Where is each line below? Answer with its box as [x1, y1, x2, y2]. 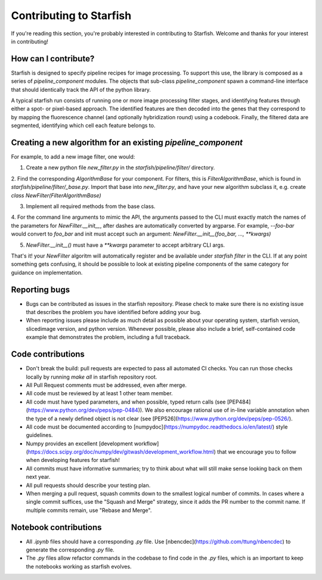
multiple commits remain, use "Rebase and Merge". [26, 507, 152, 514]
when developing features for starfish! [26, 457, 120, 464]
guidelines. [26, 432, 53, 439]
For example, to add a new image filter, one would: [11, 153, 135, 160]
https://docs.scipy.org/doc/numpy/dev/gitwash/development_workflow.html [27, 448, 214, 455]
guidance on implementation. [11, 269, 83, 276]
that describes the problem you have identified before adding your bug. [26, 309, 202, 316]
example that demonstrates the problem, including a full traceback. [26, 334, 191, 341]
